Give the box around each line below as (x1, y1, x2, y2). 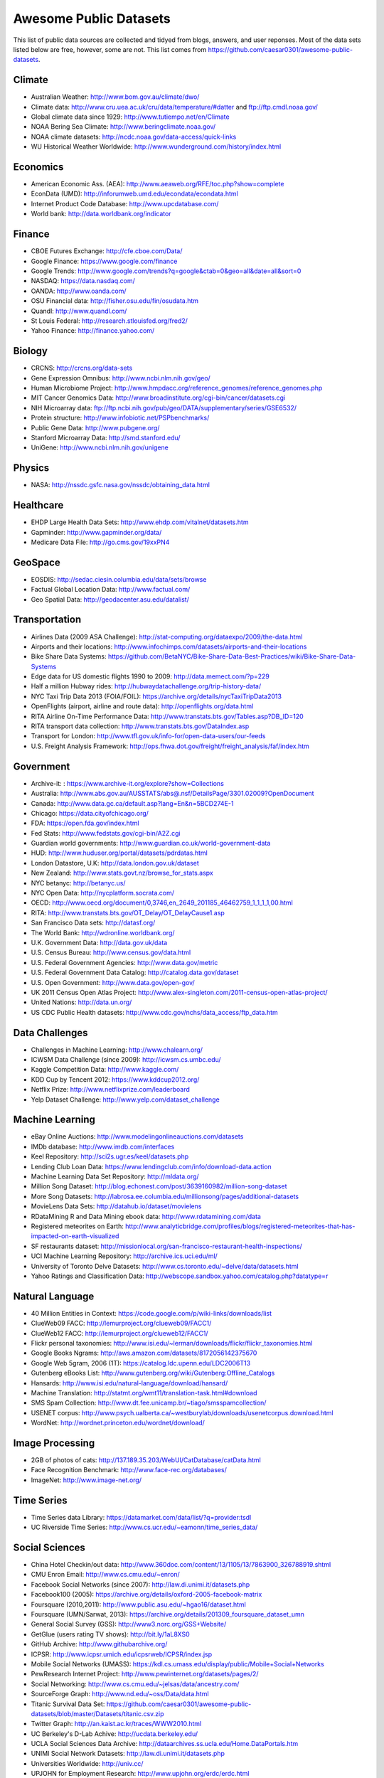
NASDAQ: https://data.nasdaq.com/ (31, 277, 135, 285)
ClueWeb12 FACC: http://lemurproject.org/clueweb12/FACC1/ (31, 1329, 209, 1337)
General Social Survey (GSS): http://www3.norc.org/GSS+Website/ (31, 1620, 227, 1629)
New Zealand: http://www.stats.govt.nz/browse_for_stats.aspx (31, 868, 213, 878)
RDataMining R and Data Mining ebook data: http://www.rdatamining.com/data (31, 1212, 261, 1220)
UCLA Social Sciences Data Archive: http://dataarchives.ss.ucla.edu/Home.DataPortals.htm (31, 1740, 299, 1748)
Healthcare (13, 499, 64, 511)
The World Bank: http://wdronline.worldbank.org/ (31, 928, 175, 937)
